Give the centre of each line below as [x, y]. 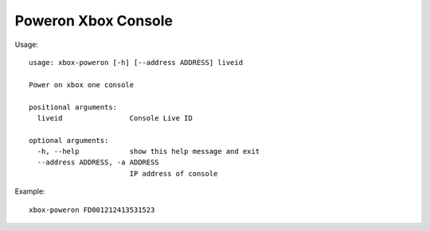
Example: [30, 191]
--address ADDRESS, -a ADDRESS [98, 162]
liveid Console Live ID [115, 118]
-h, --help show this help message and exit [149, 152]
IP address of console [174, 173]
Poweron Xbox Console [94, 21]
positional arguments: [73, 107]
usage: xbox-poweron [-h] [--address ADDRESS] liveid [136, 62]
